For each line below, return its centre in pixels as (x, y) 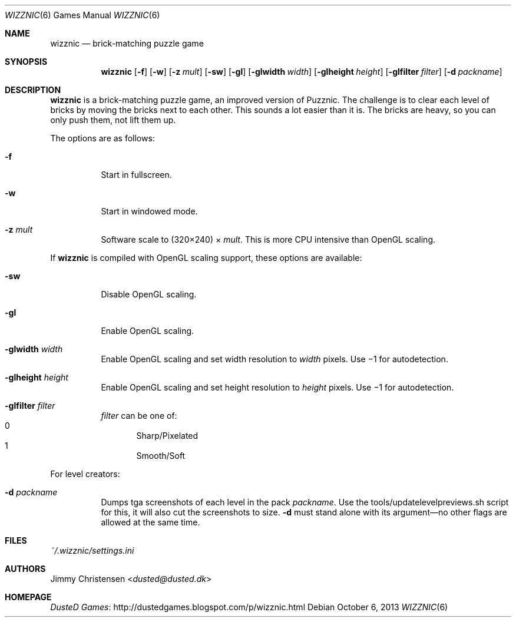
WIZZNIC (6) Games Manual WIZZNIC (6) (82, 15)
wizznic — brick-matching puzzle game (127, 43)
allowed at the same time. (150, 522)
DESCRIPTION (33, 90)
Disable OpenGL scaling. (149, 294)
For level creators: (85, 474)
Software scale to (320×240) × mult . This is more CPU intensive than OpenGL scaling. (268, 239)
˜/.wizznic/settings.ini (92, 550)
